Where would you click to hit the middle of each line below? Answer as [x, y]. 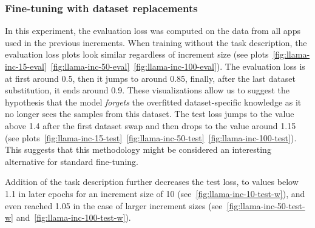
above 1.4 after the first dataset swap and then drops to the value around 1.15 [151, 125]
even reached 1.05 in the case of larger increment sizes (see [114, 205]
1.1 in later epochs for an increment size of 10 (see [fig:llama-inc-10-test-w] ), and [155, 193]
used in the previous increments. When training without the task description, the [156, 42]
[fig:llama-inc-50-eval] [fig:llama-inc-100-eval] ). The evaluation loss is [178, 66]
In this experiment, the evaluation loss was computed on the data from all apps [153, 31]
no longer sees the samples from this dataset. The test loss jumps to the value [150, 114]
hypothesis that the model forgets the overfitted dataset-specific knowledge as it [153, 102]
